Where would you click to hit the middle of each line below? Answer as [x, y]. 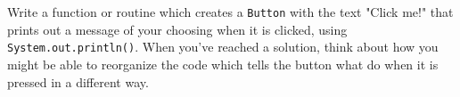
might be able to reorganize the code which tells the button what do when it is [223, 64]
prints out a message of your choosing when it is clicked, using [177, 29]
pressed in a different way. [78, 81]
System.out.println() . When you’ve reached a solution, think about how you [223, 47]
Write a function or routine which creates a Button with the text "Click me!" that [230, 12]
